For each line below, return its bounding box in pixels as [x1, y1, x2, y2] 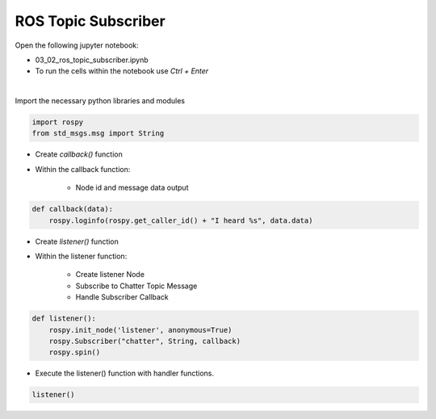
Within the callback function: [35, 164, 131, 174]
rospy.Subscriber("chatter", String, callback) [48, 336, 241, 346]
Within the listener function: [35, 251, 128, 261]
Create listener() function [35, 237, 119, 246]
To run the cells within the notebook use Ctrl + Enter [35, 66, 209, 76]
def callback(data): [31, 204, 113, 214]
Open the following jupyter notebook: [15, 40, 139, 50]
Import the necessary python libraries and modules [15, 96, 186, 106]
